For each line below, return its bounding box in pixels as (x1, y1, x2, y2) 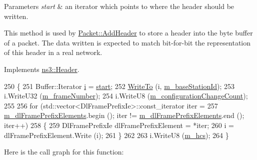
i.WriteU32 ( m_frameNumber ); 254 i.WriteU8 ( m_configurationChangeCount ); (4, 90, 248, 101)
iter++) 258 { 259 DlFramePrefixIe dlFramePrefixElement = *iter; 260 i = (4, 119, 234, 130)
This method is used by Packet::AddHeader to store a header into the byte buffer (4, 27, 253, 38)
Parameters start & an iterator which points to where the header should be (4, 1, 234, 11)
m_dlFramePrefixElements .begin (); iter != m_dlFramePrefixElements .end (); (4, 110, 244, 120)
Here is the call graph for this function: (4, 146, 124, 157)
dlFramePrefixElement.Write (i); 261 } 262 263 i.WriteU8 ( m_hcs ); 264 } (4, 129, 229, 140)
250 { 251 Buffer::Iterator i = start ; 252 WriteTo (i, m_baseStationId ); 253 (4, 80, 235, 91)
